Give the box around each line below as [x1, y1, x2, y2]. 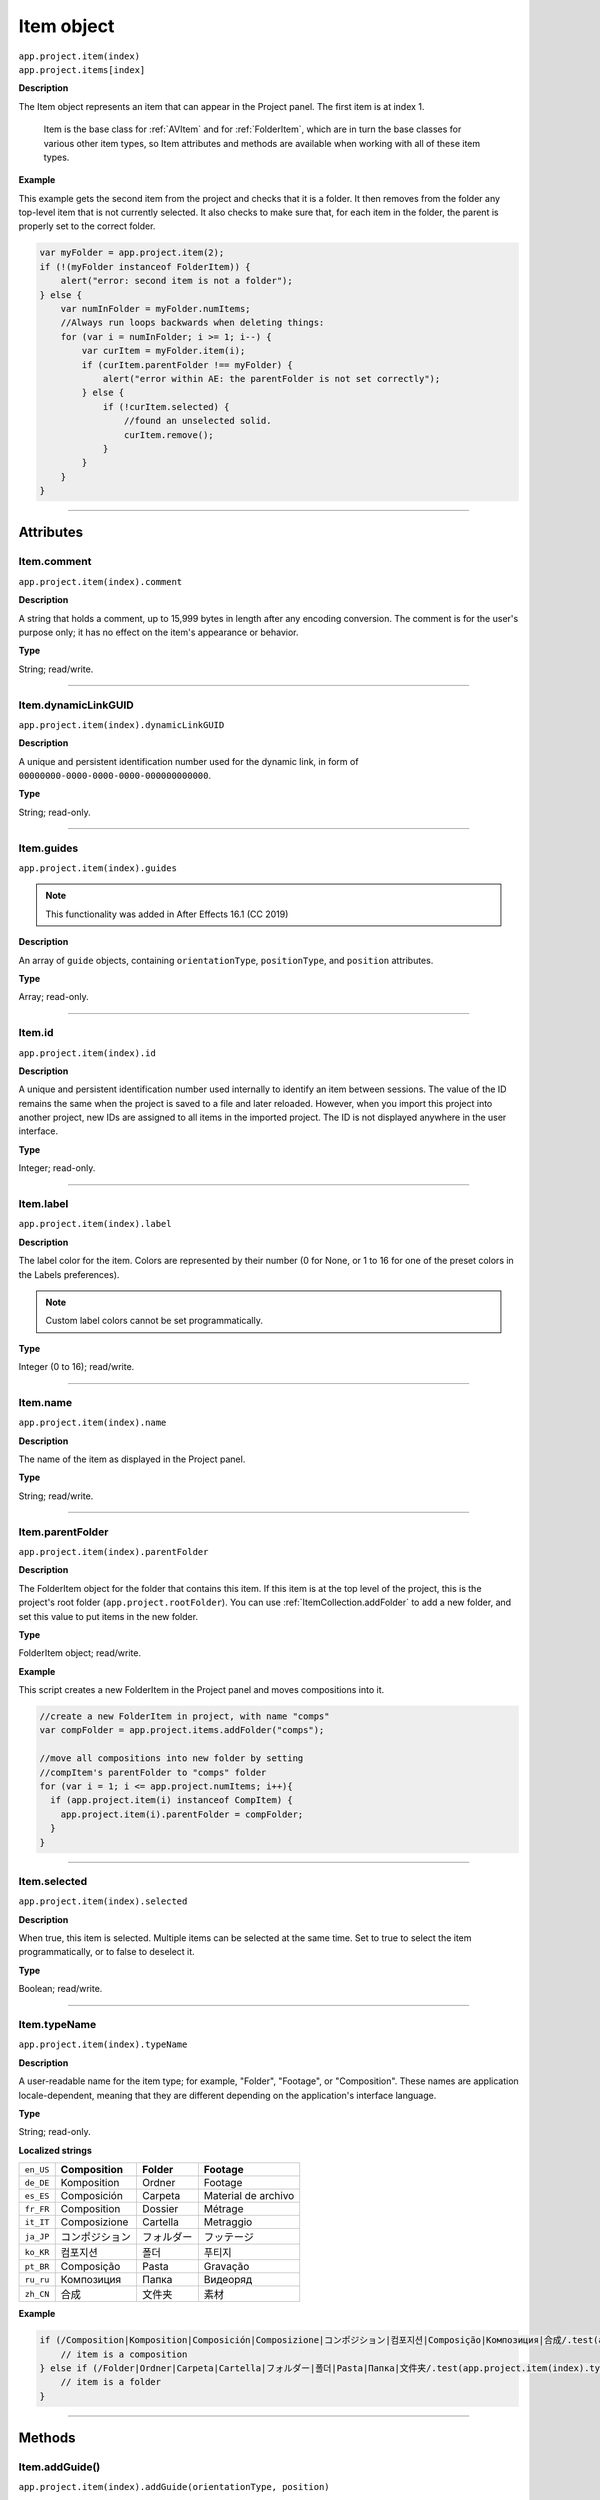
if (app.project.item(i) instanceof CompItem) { [50, 1795, 294, 1806]
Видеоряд [203, 2273, 253, 2287]
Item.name [18, 1395, 73, 1409]
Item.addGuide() [18, 2460, 101, 2474]
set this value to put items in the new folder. [18, 1610, 199, 1622]
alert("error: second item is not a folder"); [60, 275, 294, 287]
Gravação [203, 2260, 250, 2274]
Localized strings [18, 2144, 92, 2156]
